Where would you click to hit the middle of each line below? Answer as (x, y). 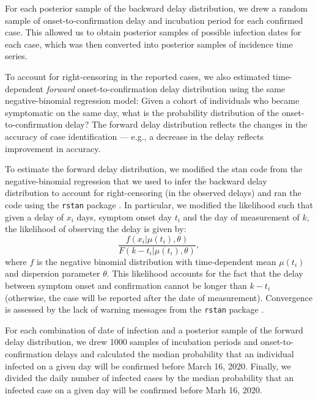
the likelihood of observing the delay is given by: (96, 229)
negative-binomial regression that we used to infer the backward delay (136, 180)
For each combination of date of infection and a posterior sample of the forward (154, 329)
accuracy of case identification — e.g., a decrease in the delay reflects (135, 136)
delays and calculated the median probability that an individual (174, 354)
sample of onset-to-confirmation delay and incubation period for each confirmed (154, 20)
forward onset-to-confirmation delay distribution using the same (166, 88)
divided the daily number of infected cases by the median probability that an (149, 378)
